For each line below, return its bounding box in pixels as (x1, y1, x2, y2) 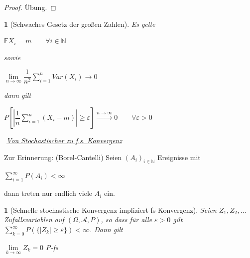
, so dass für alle (101, 214, 152, 225)
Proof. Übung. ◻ (4, 2, 56, 12)
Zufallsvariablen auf (4, 214, 64, 225)
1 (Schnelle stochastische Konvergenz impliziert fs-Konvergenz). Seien (4, 204, 217, 215)
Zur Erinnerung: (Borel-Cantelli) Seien (4, 152, 122, 162)
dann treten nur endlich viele (4, 188, 93, 198)
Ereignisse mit (157, 152, 201, 162)
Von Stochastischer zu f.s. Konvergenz (6, 135, 122, 146)
